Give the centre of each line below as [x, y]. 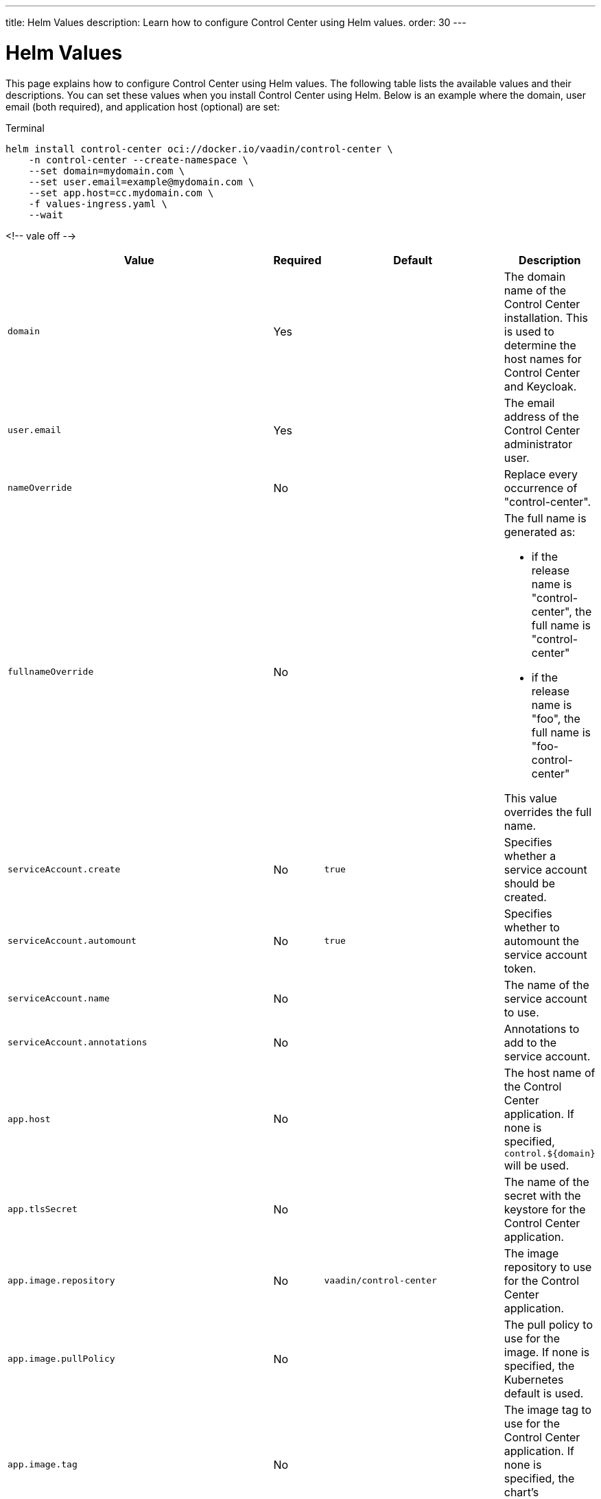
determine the [540, 345]
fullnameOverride [51, 672]
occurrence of [541, 488]
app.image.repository [61, 1280]
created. [525, 897]
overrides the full [548, 812]
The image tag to [548, 1409]
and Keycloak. [540, 386]
